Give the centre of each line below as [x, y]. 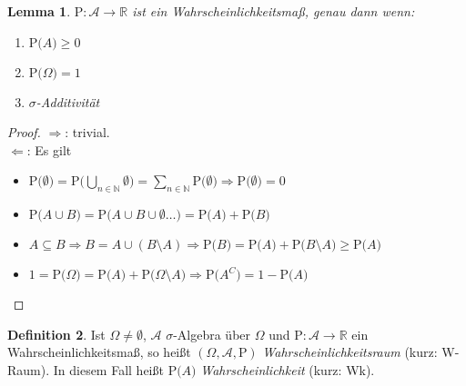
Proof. [24, 132]
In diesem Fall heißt [108, 369]
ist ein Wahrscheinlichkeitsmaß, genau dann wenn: [274, 11]
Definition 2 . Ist [56, 334]
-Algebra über [212, 334]
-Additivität [68, 101]
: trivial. [87, 132]
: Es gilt [49, 149]
